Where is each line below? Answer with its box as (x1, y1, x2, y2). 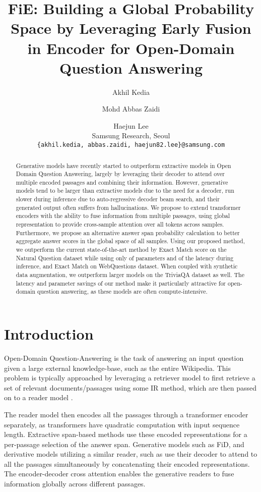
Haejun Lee (113, 120, 149, 131)
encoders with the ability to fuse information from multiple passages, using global (16, 211, 230, 220)
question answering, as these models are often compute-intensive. (37, 287, 208, 296)
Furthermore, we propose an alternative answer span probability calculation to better (16, 228, 240, 237)
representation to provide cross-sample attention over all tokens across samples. (16, 220, 224, 229)
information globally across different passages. (4, 478, 146, 489)
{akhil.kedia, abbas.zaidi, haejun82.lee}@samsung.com (37, 141, 225, 149)
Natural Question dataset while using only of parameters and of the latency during (16, 253, 234, 262)
